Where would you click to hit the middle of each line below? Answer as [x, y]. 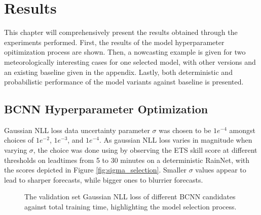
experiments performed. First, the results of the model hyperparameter [114, 42]
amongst [243, 130]
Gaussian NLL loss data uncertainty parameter [77, 130]
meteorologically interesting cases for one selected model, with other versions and [130, 61]
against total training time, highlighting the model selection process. [130, 207]
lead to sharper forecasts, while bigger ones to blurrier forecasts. [104, 179]
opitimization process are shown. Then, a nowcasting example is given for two [125, 52]
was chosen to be [185, 130]
